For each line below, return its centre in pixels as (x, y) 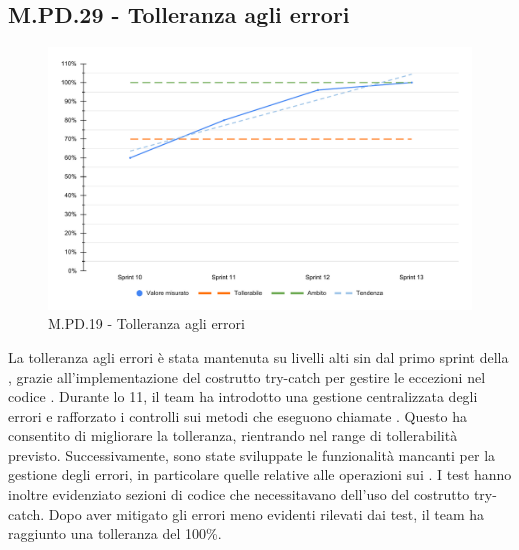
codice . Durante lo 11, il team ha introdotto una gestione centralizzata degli (243, 396)
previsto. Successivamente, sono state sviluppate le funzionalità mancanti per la (252, 454)
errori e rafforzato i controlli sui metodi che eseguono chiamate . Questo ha (237, 415)
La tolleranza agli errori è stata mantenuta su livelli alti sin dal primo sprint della (258, 356)
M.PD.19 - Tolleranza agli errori (146, 323)
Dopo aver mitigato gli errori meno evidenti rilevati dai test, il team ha (266, 513)
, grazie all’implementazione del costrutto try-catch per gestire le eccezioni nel (247, 376)
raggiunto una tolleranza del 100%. (115, 533)
